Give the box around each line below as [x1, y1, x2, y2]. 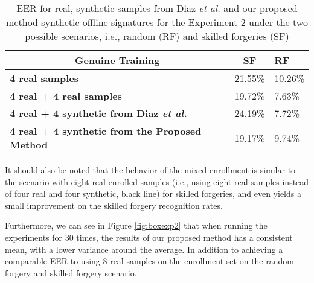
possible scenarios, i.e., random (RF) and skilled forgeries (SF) [25, 29, 289, 43]
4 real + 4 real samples [10, 89, 123, 103]
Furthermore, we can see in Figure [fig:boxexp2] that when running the [5, 219, 268, 232]
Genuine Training [75, 53, 160, 67]
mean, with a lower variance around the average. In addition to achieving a [5, 243, 283, 255]
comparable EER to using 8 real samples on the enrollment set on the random [5, 255, 294, 267]
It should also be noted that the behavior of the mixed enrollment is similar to [5, 164, 296, 176]
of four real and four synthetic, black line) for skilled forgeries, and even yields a [5, 187, 301, 200]
